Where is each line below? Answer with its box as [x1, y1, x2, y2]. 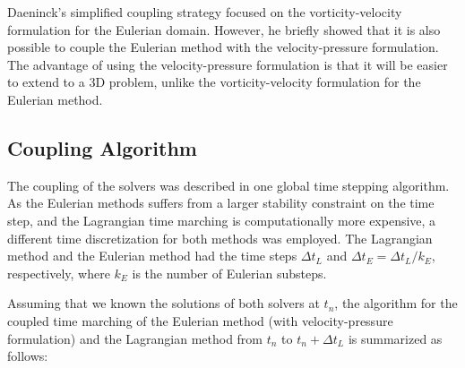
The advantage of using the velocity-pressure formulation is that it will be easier [7, 55, 448, 73]
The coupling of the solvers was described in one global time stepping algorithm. [7, 175, 450, 194]
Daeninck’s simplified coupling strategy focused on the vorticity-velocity [7, 3, 402, 21]
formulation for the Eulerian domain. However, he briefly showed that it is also [7, 20, 441, 39]
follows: [7, 347, 48, 365]
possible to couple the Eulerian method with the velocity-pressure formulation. [7, 38, 439, 56]
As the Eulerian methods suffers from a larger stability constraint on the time [7, 193, 435, 212]
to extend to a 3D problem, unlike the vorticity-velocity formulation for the [7, 73, 421, 91]
